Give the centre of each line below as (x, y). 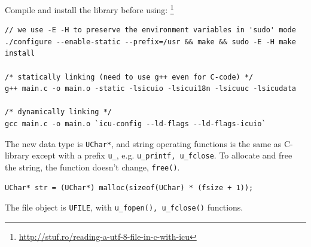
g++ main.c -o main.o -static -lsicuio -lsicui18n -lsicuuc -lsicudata (150, 89)
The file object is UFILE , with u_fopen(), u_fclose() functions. (124, 207)
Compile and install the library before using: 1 (89, 9)
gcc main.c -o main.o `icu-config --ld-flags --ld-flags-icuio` (135, 124)
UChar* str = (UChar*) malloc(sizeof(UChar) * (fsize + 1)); (129, 187)
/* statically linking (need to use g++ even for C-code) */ (129, 77)
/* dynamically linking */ (58, 112)
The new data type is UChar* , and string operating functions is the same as (143, 143)
